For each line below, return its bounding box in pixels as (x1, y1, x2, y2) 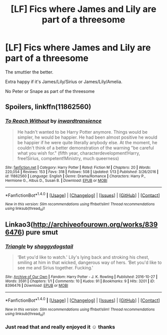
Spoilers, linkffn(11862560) (5, 103, 91, 111)
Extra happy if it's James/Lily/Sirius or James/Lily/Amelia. (5, 79, 123, 84)
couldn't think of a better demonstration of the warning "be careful (17, 145, 154, 151)
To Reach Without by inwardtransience (5, 118, 102, 125)
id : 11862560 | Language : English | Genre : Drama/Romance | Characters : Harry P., (5, 173, 146, 178)
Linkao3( (5, 220, 33, 229)
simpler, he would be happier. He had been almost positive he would (17, 134, 158, 140)
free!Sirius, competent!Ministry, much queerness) (17, 155, 119, 161)
